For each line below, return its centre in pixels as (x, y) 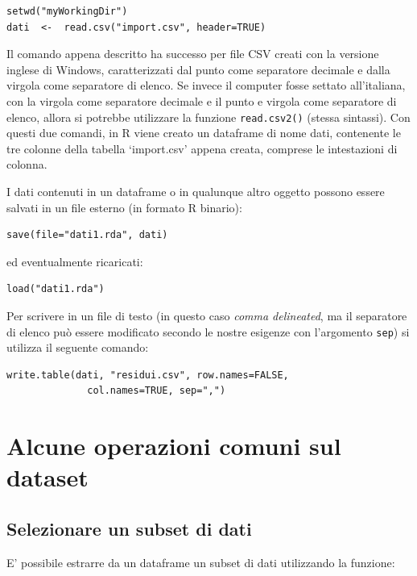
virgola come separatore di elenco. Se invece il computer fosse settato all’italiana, (206, 85)
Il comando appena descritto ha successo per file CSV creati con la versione (193, 54)
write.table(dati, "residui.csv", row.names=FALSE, (148, 375)
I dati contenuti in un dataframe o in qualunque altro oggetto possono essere (196, 191)
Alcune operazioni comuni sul (174, 446)
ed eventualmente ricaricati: (75, 261)
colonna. (27, 164)
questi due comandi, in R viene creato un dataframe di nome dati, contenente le (204, 133)
